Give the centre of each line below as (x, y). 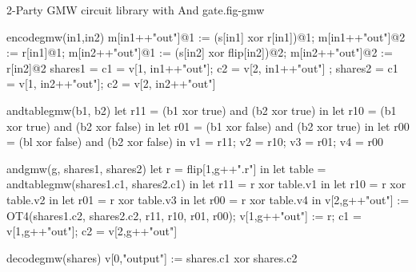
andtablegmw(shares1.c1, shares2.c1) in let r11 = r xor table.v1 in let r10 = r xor (206, 184)
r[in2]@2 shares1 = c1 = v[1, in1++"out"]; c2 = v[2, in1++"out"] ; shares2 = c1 (202, 67)
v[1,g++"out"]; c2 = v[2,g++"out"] (92, 231)
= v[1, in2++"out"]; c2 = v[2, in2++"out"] (111, 83)
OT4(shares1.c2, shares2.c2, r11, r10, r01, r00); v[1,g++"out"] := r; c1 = (184, 215)
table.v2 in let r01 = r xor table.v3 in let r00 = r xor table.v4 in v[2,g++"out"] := (208, 199)
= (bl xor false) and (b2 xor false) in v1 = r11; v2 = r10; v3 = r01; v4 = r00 (195, 142)
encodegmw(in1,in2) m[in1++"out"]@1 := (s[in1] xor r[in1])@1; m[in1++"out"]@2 (206, 36)
